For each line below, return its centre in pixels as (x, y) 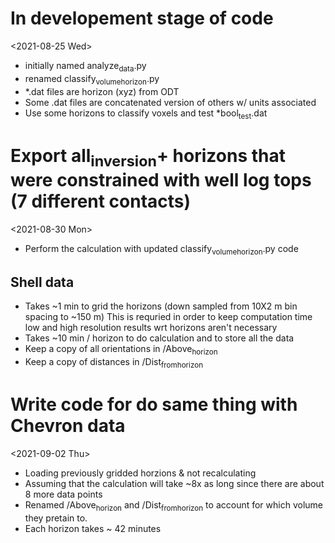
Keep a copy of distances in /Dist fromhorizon (114, 363)
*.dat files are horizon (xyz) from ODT (102, 91)
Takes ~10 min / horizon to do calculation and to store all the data (159, 338)
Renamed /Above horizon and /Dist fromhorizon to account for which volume (174, 506)
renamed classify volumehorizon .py (92, 79)
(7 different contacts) (101, 201)
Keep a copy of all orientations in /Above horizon (121, 350)
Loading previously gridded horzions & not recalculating (140, 473)
